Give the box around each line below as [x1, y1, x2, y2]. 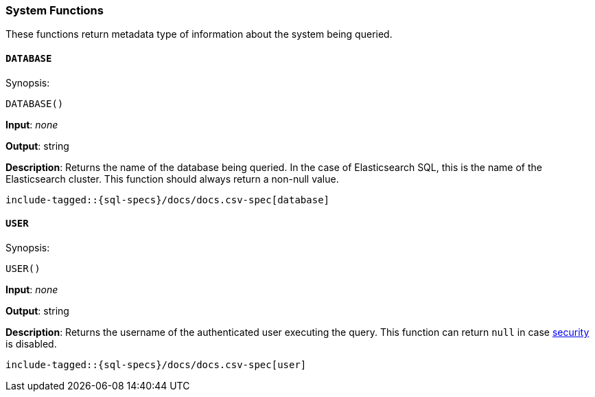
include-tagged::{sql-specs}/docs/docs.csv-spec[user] [5, 359, 307, 370]
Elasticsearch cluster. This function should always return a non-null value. [5, 172, 339, 185]
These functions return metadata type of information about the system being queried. [5, 28, 393, 41]
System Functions [5, 3, 104, 17]
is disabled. [5, 337, 57, 350]
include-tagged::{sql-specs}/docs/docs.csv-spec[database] [5, 194, 330, 205]
